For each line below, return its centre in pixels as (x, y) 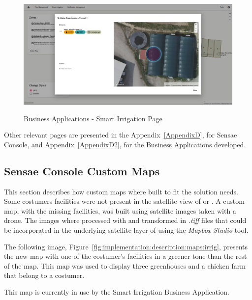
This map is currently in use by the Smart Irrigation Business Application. (117, 291)
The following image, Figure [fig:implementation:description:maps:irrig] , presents (126, 246)
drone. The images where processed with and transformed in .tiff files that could (125, 220)
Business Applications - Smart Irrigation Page (93, 118)
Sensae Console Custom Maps (82, 171)
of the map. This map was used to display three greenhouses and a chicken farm (125, 265)
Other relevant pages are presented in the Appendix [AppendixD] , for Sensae (121, 135)
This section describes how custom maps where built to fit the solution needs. (121, 191)
